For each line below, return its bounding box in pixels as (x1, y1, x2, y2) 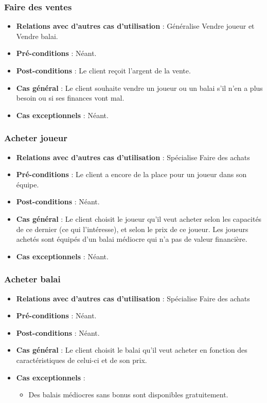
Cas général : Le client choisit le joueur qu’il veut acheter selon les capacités (16, 213, 262, 224)
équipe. (16, 179, 39, 189)
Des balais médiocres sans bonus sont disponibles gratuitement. (28, 389, 228, 400)
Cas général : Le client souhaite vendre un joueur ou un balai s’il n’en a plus (16, 82, 263, 93)
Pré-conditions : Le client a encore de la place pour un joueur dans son (16, 169, 247, 180)
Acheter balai (4, 273, 61, 285)
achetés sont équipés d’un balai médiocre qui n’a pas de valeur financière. (16, 234, 247, 244)
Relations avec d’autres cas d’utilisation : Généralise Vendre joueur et (16, 21, 255, 31)
